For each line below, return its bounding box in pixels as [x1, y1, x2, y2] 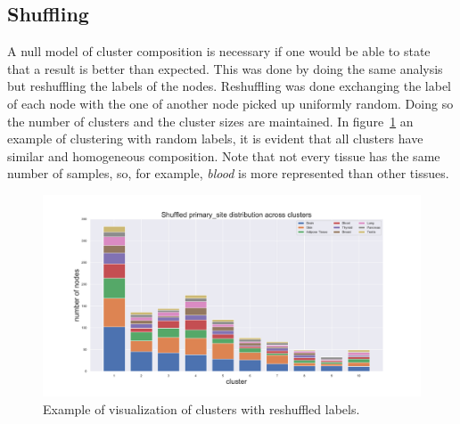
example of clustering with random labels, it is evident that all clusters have [7, 129, 423, 148]
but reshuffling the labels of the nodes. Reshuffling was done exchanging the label [7, 77, 452, 95]
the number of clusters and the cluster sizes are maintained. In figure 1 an [7, 111, 414, 130]
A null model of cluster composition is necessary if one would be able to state [7, 42, 431, 61]
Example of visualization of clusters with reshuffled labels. [43, 399, 360, 418]
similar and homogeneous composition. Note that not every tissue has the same [7, 146, 440, 165]
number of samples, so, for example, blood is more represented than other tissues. [7, 164, 449, 183]
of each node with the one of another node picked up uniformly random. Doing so [7, 94, 454, 112]
